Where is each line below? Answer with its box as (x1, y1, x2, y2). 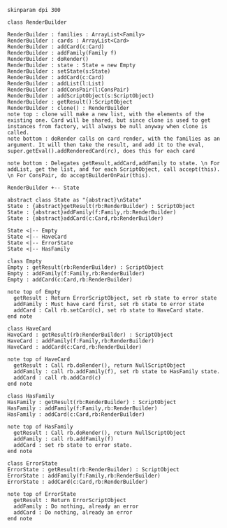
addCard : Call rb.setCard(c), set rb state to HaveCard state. (13, 307, 205, 314)
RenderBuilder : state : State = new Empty (7, 62, 136, 69)
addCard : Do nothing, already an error (13, 509, 133, 516)
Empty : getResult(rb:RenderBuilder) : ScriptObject (7, 264, 164, 271)
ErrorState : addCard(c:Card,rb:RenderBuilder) (7, 478, 149, 485)
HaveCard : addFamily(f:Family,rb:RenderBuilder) (7, 338, 155, 345)
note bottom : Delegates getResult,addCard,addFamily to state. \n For (7, 160, 220, 167)
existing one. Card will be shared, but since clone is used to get (7, 117, 211, 124)
